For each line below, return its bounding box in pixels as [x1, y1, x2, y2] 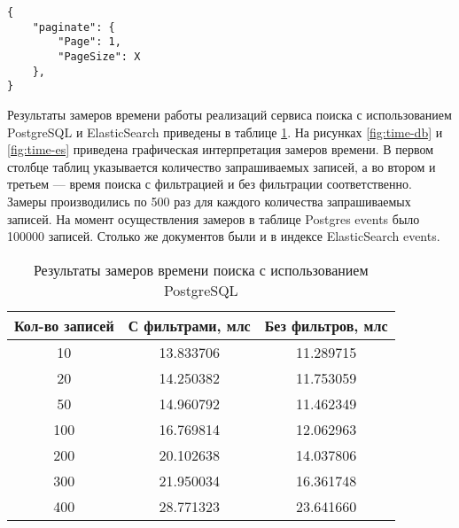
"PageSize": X [58, 50, 141, 63]
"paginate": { [32, 20, 115, 34]
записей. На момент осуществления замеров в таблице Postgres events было [7, 209, 420, 228]
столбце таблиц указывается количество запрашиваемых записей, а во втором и [7, 157, 436, 175]
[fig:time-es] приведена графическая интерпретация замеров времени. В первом [7, 140, 434, 159]
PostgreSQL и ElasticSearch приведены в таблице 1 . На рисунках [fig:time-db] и [7, 122, 443, 141]
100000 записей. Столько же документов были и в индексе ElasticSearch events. [7, 227, 440, 245]
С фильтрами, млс [128, 314, 251, 336]
